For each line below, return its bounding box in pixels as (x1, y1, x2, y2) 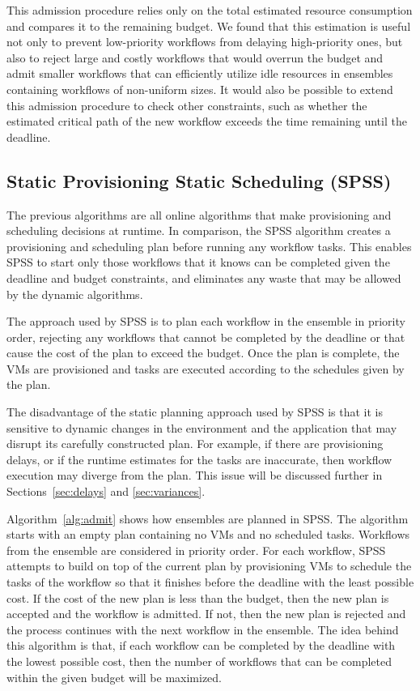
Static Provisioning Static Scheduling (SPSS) (6, 168, 392, 193)
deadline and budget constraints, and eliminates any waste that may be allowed (6, 269, 401, 286)
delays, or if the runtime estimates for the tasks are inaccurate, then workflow (6, 450, 392, 467)
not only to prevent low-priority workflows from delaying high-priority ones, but (6, 33, 403, 50)
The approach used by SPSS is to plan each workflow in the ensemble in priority (6, 313, 405, 330)
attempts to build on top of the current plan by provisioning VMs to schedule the (6, 557, 412, 574)
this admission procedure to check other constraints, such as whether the (6, 96, 367, 113)
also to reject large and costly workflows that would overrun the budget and (6, 49, 384, 66)
